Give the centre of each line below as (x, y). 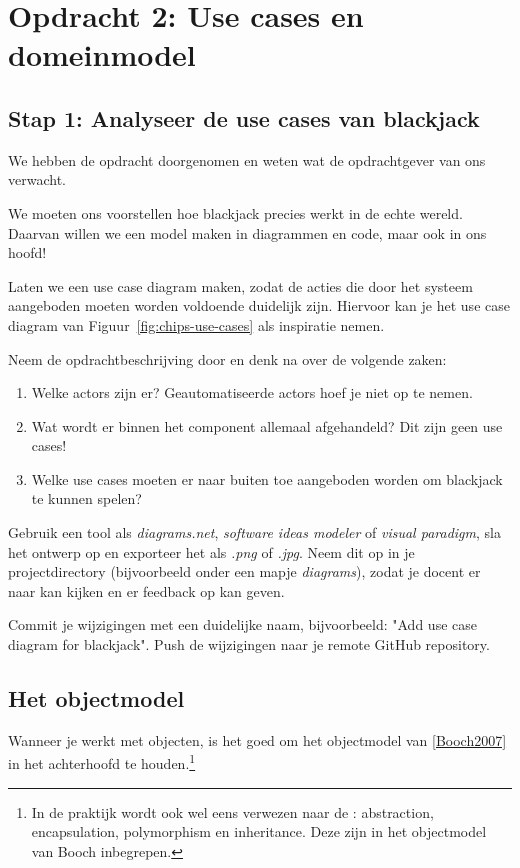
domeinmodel (102, 54)
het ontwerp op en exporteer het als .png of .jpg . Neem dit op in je (211, 551)
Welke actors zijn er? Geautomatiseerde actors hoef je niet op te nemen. (252, 392)
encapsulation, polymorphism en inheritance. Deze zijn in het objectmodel (259, 831)
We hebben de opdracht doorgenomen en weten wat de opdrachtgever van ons (247, 159)
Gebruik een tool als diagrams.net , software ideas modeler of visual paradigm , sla (254, 532)
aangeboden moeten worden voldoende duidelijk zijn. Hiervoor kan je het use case (259, 305)
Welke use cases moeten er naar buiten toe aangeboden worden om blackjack (267, 478)
